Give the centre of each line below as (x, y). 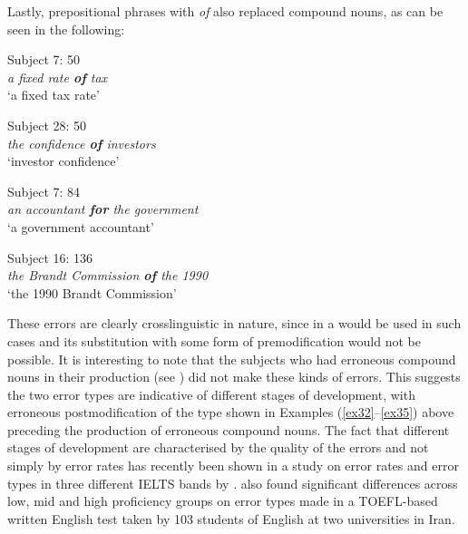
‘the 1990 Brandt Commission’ (92, 292)
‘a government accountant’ (81, 226)
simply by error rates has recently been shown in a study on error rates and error (233, 466)
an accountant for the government (103, 209)
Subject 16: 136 (50, 257)
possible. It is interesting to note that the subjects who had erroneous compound (232, 359)
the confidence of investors (82, 143)
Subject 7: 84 (44, 191)
